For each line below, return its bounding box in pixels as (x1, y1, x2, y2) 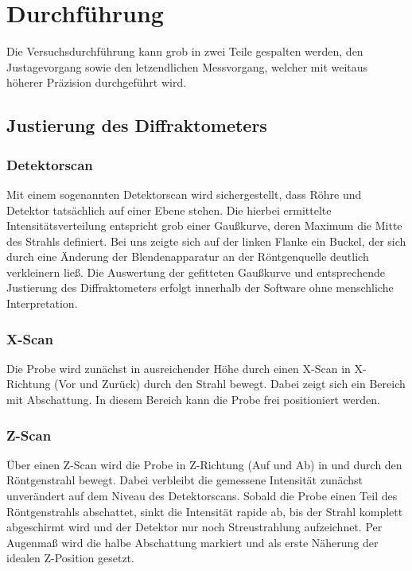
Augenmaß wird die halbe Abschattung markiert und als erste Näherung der (6, 534, 379, 550)
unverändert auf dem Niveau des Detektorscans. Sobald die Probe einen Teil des (6, 487, 398, 504)
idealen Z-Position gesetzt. (6, 550, 134, 566)
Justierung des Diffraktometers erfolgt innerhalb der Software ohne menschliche (6, 279, 394, 296)
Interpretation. (6, 295, 78, 312)
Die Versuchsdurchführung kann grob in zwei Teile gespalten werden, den (6, 43, 363, 60)
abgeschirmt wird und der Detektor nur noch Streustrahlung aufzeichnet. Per (6, 519, 383, 535)
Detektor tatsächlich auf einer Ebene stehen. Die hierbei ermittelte (6, 201, 332, 218)
